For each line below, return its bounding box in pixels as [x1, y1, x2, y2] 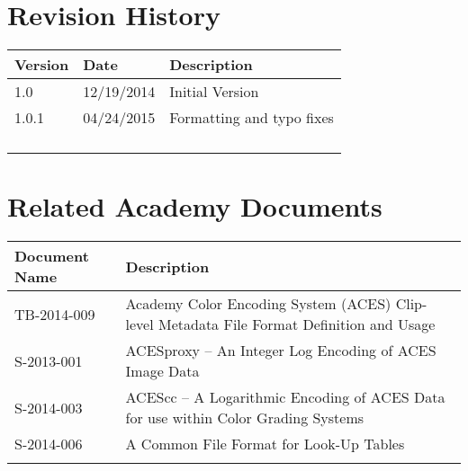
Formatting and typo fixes [169, 107, 334, 129]
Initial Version [169, 81, 259, 102]
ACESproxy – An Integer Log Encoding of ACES [125, 340, 436, 361]
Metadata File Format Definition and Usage [157, 314, 436, 335]
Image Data [125, 360, 200, 382]
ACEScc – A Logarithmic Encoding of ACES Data [125, 387, 445, 408]
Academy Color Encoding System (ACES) [125, 293, 391, 315]
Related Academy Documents [7, 188, 382, 225]
